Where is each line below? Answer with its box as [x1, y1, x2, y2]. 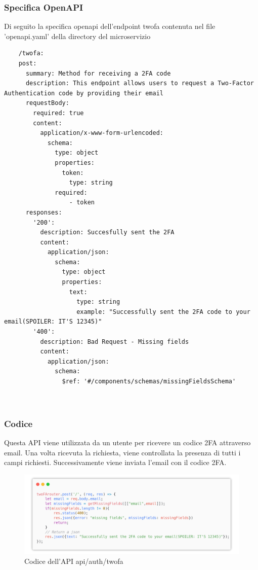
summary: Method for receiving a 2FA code [25, 69, 171, 77]
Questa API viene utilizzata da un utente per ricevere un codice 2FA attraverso [4, 437, 251, 447]
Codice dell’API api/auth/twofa [24, 555, 123, 566]
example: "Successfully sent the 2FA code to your [76, 308, 250, 315]
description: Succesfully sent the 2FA [40, 229, 175, 236]
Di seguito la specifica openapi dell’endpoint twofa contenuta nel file [4, 21, 216, 31]
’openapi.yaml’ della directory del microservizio [4, 30, 151, 41]
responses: [25, 208, 62, 216]
